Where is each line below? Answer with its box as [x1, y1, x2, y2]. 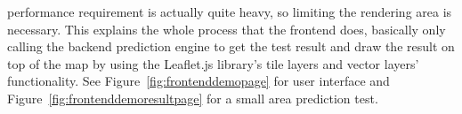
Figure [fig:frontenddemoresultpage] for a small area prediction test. [7, 88, 378, 107]
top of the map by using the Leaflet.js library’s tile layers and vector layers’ [7, 54, 419, 72]
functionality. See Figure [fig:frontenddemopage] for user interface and [7, 72, 390, 90]
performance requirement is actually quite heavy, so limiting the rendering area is [7, 3, 452, 20]
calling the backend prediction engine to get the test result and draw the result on [7, 37, 455, 56]
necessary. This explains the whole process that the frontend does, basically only [7, 19, 446, 38]
